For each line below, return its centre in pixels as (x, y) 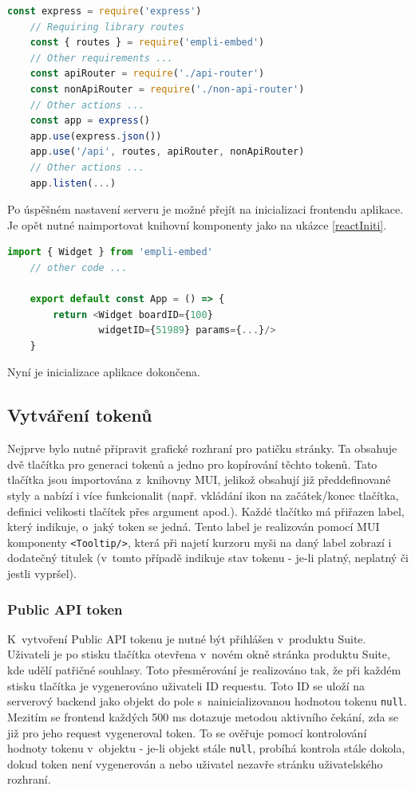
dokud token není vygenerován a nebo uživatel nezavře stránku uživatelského (195, 763)
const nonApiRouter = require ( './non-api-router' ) (167, 89)
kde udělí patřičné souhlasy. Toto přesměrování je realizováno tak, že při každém (204, 670)
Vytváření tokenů (80, 415)
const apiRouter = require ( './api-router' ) (147, 74)
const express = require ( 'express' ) (105, 11)
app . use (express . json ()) (96, 136)
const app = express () (90, 121)
